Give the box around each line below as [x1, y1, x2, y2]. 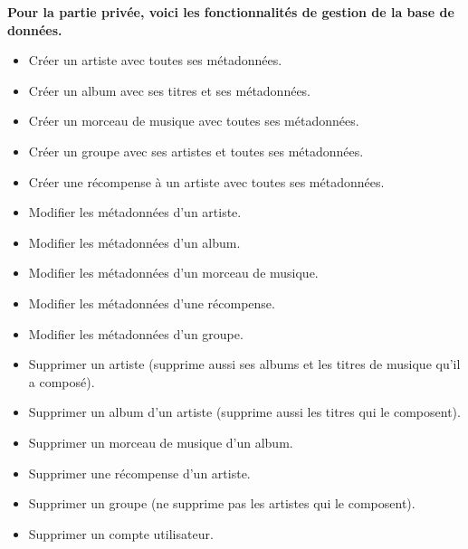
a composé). [28, 372, 95, 391]
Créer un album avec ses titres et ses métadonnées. [28, 80, 311, 99]
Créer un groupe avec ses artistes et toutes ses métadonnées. [28, 141, 364, 160]
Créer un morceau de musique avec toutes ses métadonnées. [28, 111, 359, 130]
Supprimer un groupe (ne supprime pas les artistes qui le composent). [28, 494, 415, 513]
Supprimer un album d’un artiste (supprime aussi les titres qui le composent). [28, 402, 461, 421]
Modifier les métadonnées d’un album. [28, 232, 241, 251]
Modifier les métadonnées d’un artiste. [28, 203, 242, 222]
